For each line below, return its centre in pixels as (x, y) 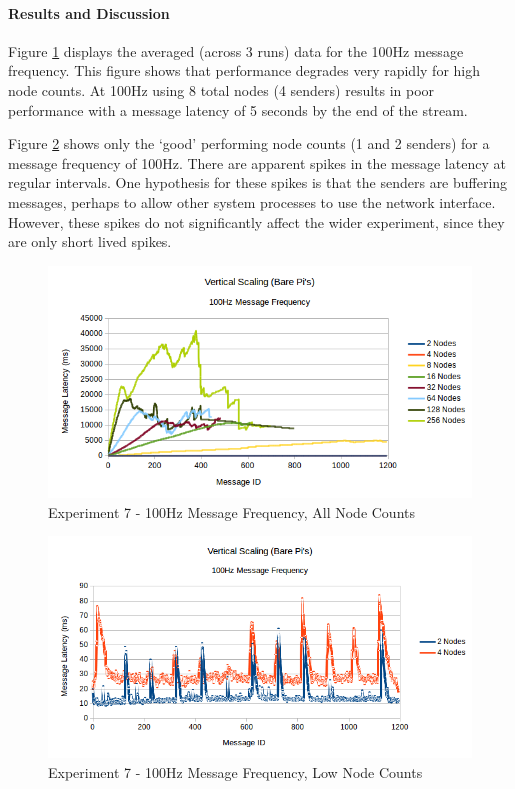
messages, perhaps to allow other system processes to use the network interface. (252, 201)
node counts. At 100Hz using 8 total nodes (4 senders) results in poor (221, 89)
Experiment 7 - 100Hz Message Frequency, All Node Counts (232, 511)
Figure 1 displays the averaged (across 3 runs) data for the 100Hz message (236, 50)
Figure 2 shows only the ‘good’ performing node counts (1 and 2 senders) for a (249, 143)
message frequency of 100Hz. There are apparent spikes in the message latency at (257, 162)
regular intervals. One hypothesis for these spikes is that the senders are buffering (258, 182)
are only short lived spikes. (90, 241)
